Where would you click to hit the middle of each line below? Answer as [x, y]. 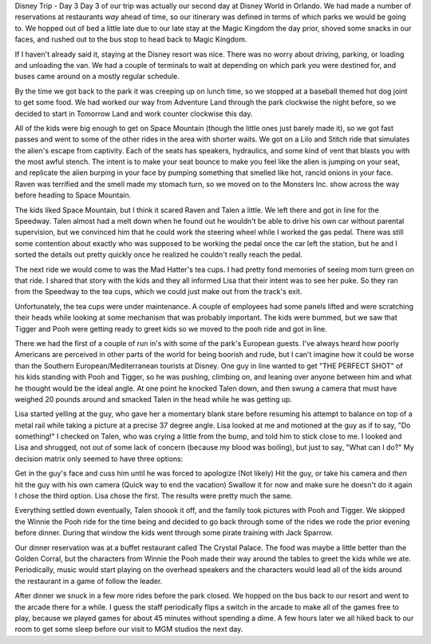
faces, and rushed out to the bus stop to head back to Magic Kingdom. [131, 39]
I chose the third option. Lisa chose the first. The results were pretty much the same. [154, 496]
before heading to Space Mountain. [73, 195]
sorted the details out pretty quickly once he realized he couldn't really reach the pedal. [159, 255]
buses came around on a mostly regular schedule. [97, 77]
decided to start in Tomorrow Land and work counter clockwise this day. [134, 113]
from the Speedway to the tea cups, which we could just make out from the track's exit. [158, 292]
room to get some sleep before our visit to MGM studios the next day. [129, 629]
